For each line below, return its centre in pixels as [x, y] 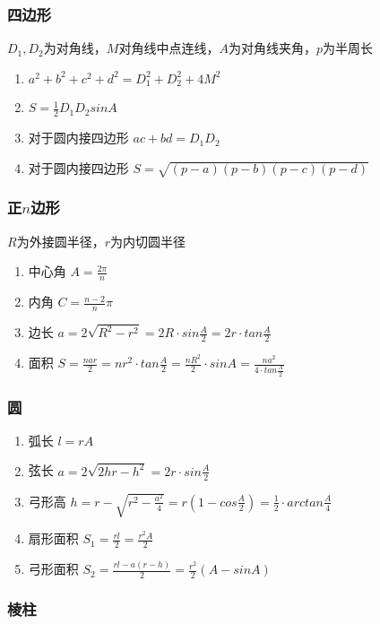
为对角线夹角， [272, 48]
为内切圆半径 [147, 241]
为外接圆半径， [60, 241]
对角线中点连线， [169, 48]
